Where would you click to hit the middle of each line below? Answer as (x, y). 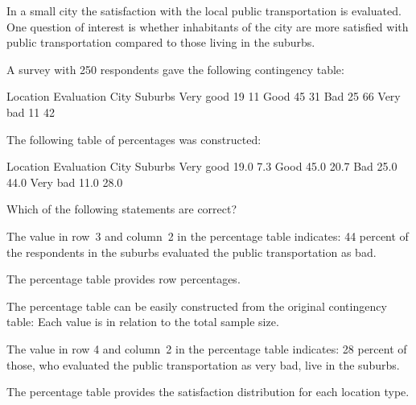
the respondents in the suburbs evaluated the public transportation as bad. (192, 252)
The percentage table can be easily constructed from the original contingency (197, 306)
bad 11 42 (31, 112)
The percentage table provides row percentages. (124, 279)
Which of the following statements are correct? (122, 209)
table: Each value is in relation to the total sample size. (143, 322)
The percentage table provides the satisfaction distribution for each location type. (208, 392)
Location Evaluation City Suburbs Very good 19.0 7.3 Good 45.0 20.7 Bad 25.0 (202, 166)
